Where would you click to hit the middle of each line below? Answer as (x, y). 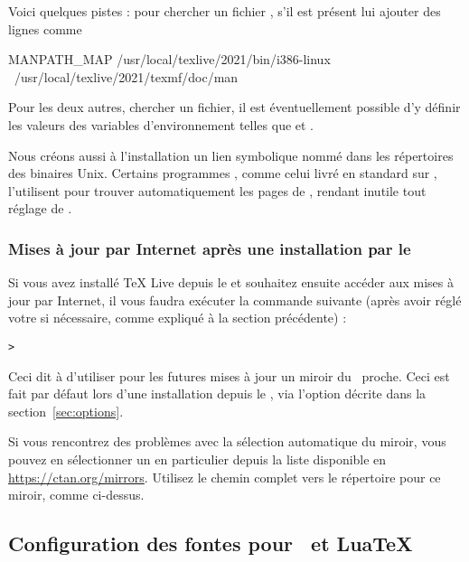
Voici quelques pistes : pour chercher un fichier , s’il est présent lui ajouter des (225, 11)
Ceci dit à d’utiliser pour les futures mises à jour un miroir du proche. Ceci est (229, 375)
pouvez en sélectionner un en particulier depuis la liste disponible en (197, 459)
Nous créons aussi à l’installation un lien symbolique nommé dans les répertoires (231, 155)
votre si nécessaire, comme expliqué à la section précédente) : (178, 318)
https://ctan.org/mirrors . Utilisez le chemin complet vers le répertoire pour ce (225, 477)
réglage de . (40, 208)
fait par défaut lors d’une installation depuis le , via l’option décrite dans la (217, 393)
